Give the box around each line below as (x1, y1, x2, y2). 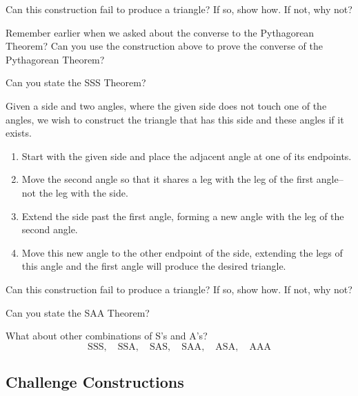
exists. (6, 126, 32, 140)
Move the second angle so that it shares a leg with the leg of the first (21, 172, 314, 186)
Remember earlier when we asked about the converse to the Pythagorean (6, 25, 315, 39)
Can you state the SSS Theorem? (6, 75, 146, 90)
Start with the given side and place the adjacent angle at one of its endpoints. (21, 148, 352, 163)
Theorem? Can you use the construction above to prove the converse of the (6, 39, 323, 53)
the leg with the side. (39, 185, 128, 199)
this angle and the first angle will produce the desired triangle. (21, 259, 286, 273)
